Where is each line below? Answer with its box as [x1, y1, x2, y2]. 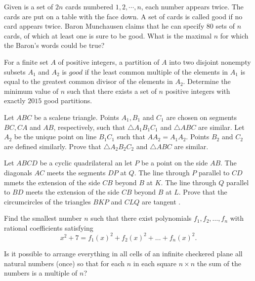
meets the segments [46, 167, 106, 177]
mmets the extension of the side [4, 177, 100, 187]
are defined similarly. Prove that [4, 141, 101, 151]
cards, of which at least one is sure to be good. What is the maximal [4, 30, 212, 40]
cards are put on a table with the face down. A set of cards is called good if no [4, 11, 243, 21]
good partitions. [43, 95, 92, 106]
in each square [133, 258, 177, 268]
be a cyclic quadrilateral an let [40, 158, 132, 168]
